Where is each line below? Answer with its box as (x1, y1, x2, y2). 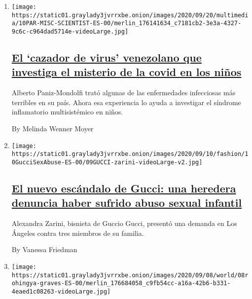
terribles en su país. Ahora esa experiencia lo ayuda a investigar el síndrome (11, 97, 241, 107)
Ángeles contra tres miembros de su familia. (11, 227, 144, 238)
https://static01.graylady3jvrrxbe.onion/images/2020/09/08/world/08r (11, 271, 249, 279)
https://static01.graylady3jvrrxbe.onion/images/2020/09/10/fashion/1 (11, 150, 249, 158)
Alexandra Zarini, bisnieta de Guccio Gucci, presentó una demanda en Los (11, 218, 237, 228)
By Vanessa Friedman (11, 244, 77, 255)
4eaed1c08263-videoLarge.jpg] (11, 288, 111, 295)
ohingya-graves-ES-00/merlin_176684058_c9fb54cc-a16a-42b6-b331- (11, 280, 231, 287)
